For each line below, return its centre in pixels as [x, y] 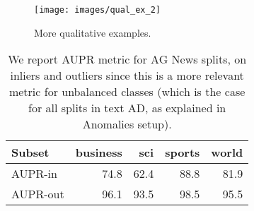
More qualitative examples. [93, 32]
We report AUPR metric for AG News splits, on [127, 59]
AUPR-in [34, 174]
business [99, 152]
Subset [30, 152]
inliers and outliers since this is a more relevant [127, 76]
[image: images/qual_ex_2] [97, 10]
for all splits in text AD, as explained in [127, 108]
